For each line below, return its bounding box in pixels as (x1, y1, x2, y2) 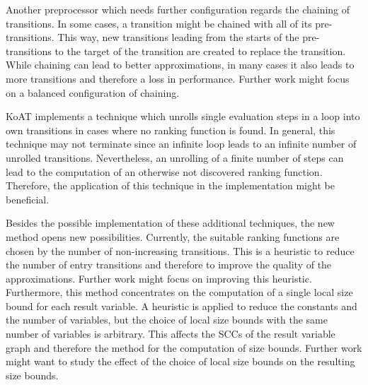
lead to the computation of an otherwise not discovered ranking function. (6, 164, 323, 179)
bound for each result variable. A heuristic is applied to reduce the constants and (6, 298, 357, 313)
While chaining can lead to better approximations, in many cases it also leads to (6, 57, 355, 72)
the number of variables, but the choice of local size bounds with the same (6, 312, 328, 327)
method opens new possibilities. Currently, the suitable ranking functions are (6, 229, 340, 244)
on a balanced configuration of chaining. (6, 85, 180, 100)
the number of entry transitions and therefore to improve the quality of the (6, 257, 332, 272)
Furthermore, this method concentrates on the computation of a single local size (6, 285, 353, 300)
